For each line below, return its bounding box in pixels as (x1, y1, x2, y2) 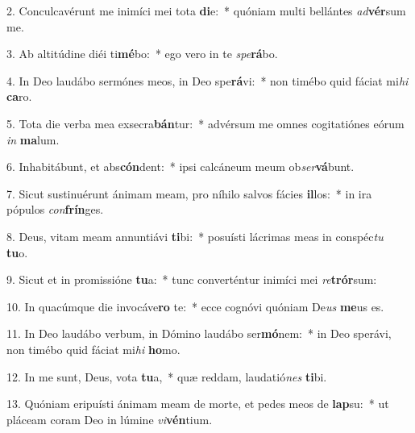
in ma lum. (6, 131, 60, 148)
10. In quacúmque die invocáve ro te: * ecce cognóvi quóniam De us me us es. (6, 298, 384, 314)
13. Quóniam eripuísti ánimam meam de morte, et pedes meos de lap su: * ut (6, 395, 389, 412)
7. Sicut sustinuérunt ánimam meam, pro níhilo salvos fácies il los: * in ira (6, 185, 372, 202)
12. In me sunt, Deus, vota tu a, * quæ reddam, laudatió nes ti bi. (6, 368, 327, 385)
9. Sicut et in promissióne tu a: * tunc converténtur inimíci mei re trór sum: (6, 271, 377, 288)
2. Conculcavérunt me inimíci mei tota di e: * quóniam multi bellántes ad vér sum (6, 2, 406, 19)
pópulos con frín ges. (6, 201, 104, 218)
